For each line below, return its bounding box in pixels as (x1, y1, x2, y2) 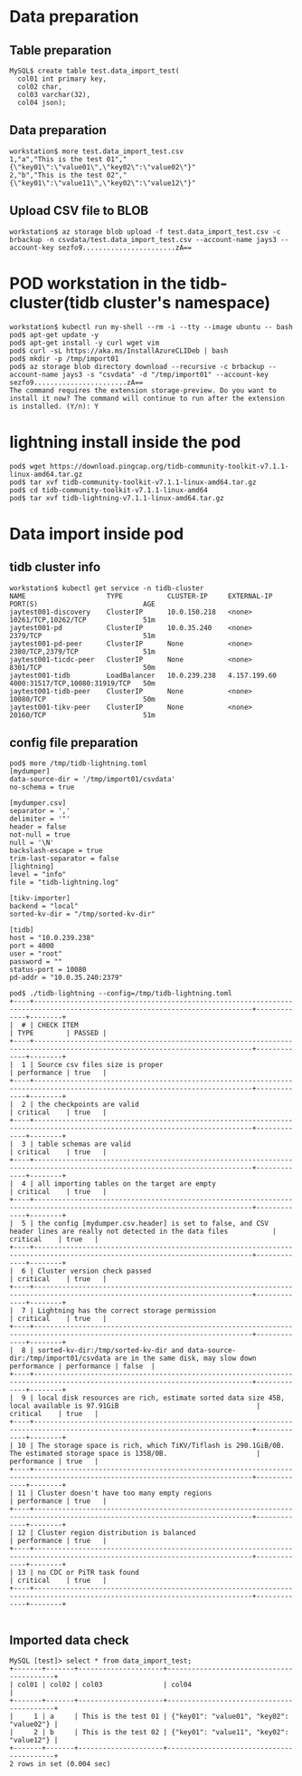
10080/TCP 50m (9, 694, 156, 704)
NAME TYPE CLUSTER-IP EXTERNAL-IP (9, 591, 273, 600)
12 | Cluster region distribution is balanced (17, 1529, 196, 1538)
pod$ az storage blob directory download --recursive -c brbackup (9, 362, 265, 371)
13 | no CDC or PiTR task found (17, 1568, 140, 1577)
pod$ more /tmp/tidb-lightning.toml (9, 759, 147, 768)
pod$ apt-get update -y (9, 330, 99, 339)
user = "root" (9, 949, 63, 958)
